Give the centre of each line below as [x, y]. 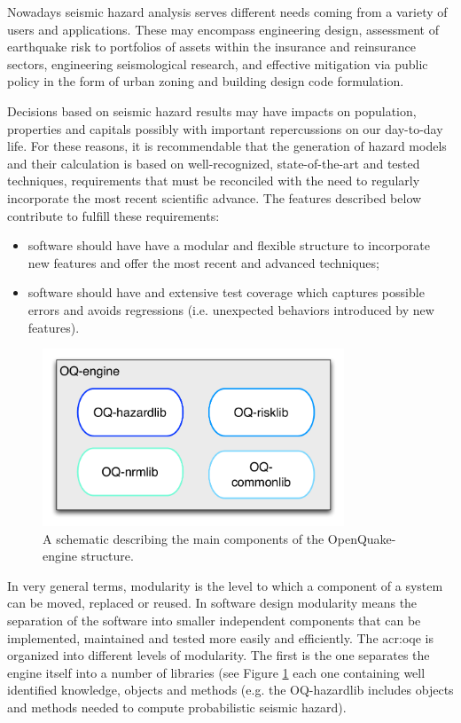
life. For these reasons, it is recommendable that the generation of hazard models [227, 146]
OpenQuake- [362, 538]
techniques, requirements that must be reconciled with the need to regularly [214, 181]
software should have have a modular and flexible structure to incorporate [229, 245]
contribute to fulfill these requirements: [113, 215]
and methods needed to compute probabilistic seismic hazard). [177, 707]
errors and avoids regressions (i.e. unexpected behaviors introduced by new [231, 309]
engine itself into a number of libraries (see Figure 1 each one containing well [216, 672]
